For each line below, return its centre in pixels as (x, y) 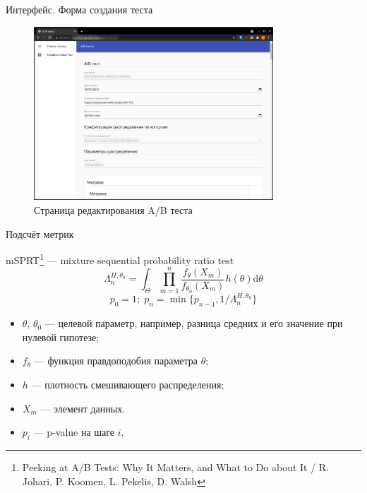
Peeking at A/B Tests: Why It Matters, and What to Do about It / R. (176, 467)
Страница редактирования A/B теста (113, 209)
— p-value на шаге (74, 432)
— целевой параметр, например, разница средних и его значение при (194, 323)
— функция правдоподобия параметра (116, 361)
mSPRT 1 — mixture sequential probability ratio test (120, 259)
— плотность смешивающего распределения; (128, 385)
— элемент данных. (83, 408)
